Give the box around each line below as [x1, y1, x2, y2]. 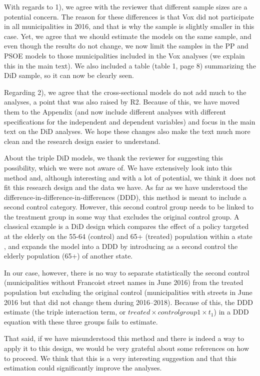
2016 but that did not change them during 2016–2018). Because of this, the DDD [4, 296, 253, 307]
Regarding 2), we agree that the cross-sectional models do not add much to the [4, 86, 246, 97]
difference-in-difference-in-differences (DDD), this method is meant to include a [4, 191, 246, 202]
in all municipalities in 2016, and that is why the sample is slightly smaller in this [4, 21, 254, 31]
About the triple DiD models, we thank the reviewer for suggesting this [4, 152, 223, 163]
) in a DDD [213, 306, 249, 317]
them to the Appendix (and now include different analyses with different [4, 106, 226, 116]
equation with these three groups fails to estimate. [4, 316, 158, 326]
